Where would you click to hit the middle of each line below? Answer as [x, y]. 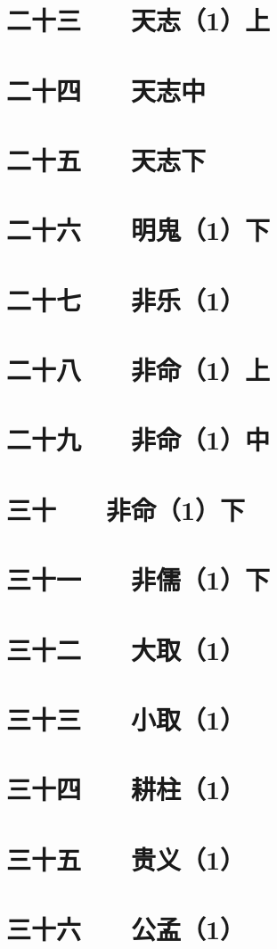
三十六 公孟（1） [126, 929]
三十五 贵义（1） [126, 858]
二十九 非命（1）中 [138, 439]
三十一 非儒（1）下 [138, 579]
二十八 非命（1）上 [138, 370]
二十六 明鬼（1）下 [138, 230]
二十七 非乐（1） [126, 299]
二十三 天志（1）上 [138, 20]
